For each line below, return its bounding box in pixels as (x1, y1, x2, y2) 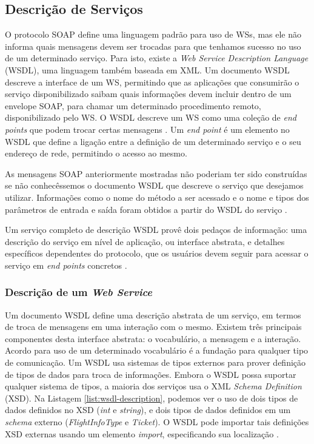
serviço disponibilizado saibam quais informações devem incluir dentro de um (5, 87, 292, 100)
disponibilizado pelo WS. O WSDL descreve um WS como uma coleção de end (5, 111, 296, 124)
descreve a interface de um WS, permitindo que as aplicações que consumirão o (5, 75, 299, 88)
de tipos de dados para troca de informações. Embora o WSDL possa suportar (5, 368, 296, 380)
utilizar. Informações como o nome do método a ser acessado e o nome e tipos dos (5, 190, 309, 203)
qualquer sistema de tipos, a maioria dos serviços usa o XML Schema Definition (5, 380, 302, 392)
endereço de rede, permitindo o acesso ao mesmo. (5, 147, 187, 160)
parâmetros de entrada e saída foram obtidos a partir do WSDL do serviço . (5, 203, 287, 215)
